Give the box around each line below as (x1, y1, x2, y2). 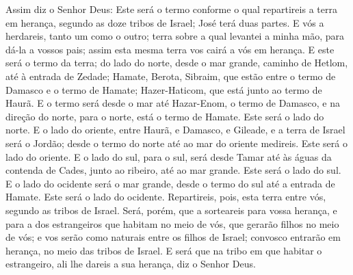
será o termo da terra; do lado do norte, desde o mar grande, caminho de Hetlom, (5, 55, 348, 70)
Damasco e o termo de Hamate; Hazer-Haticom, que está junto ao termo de (5, 82, 322, 96)
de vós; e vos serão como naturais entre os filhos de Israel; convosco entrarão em (5, 230, 341, 244)
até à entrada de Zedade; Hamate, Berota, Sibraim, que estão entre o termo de (5, 68, 336, 83)
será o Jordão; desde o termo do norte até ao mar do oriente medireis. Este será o (5, 135, 348, 150)
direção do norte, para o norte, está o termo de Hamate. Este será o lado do (5, 109, 324, 123)
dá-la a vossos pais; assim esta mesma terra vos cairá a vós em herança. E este (5, 42, 335, 56)
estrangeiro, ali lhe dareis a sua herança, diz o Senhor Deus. (5, 257, 256, 271)
